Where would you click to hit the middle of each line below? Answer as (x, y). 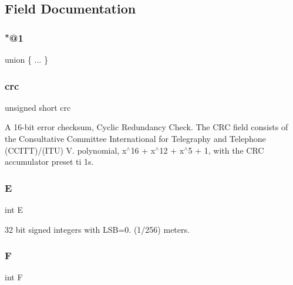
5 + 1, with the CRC (226, 150)
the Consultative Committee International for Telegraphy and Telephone (135, 138)
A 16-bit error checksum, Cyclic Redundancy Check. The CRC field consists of (146, 127)
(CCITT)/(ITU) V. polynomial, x (66, 150)
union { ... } (26, 59)
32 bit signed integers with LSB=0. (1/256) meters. (97, 229)
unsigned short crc (38, 107)
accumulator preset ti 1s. (49, 162)
